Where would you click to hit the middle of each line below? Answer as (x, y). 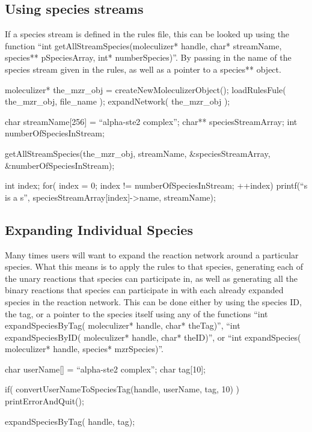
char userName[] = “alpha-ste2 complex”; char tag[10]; (105, 369)
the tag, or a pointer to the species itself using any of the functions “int (136, 313)
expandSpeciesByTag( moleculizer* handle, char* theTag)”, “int (123, 325)
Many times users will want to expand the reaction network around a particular (152, 254)
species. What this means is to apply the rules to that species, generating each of (154, 266)
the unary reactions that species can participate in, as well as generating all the (151, 278)
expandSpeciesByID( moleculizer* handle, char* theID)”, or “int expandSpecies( (153, 337)
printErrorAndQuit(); (44, 401)
